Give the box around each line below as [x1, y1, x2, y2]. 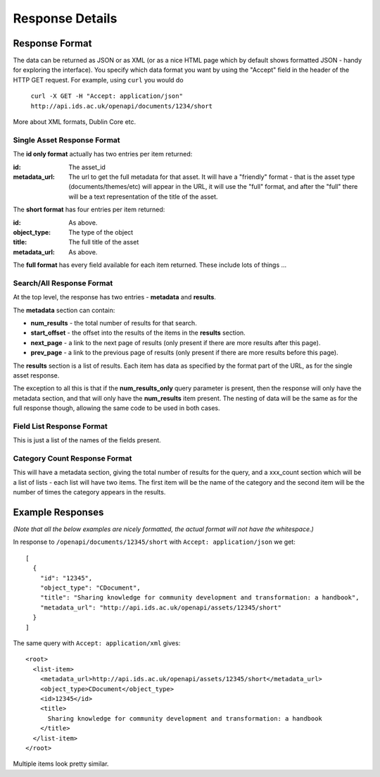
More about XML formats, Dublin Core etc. [13, 118, 137, 126]
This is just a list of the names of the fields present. [13, 436, 161, 445]
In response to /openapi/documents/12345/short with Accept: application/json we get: [13, 537, 296, 546]
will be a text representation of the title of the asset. [68, 192, 218, 201]
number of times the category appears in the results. [13, 488, 166, 497]
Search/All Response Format [13, 278, 113, 288]
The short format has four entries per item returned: [13, 205, 165, 214]
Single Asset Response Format [13, 135, 120, 144]
